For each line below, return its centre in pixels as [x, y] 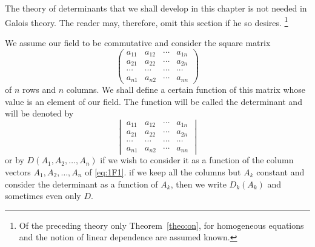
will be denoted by [39, 113]
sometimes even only [43, 196]
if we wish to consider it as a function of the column [197, 160]
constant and [280, 172]
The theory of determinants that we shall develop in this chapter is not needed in [156, 8]
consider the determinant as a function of [81, 184]
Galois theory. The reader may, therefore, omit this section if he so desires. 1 [147, 21]
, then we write [198, 184]
